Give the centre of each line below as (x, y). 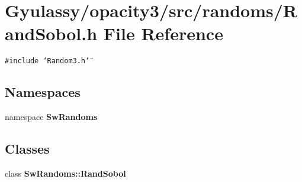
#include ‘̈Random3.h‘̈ (47, 61)
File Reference (163, 33)
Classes (27, 149)
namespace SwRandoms (51, 117)
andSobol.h (51, 33)
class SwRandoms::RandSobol (65, 173)
